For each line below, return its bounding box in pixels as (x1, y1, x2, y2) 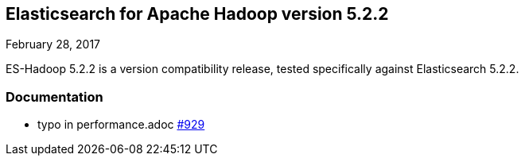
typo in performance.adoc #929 (37, 118, 205, 132)
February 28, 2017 (6, 37, 100, 52)
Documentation (6, 88, 103, 105)
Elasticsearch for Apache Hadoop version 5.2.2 (6, 4, 389, 24)
